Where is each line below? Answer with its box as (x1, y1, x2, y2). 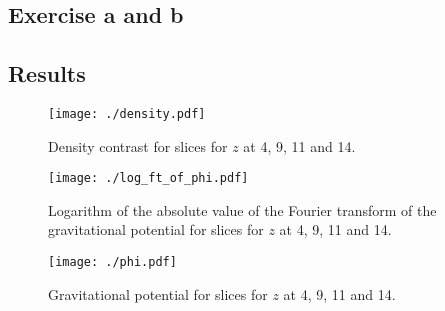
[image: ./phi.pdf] (48, 255, 177, 270)
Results (8, 58, 86, 89)
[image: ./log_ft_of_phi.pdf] (48, 171, 249, 186)
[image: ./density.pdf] (48, 106, 206, 121)
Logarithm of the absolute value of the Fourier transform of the (48, 199, 437, 220)
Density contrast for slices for (48, 135, 228, 156)
